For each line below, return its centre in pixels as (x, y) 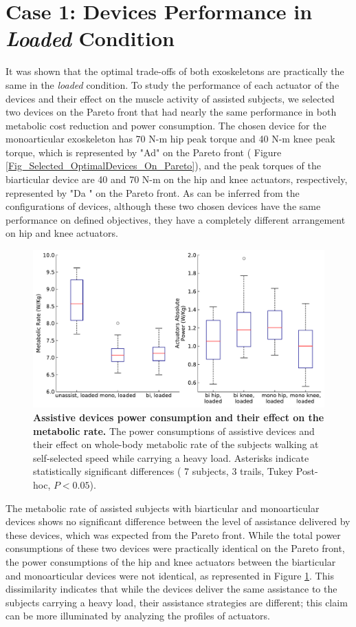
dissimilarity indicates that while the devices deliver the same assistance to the (171, 589)
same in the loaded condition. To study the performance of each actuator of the (173, 84)
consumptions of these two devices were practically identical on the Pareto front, (175, 548)
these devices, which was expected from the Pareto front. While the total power (173, 534)
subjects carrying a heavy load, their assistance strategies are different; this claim (177, 602)
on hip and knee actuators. (62, 233)
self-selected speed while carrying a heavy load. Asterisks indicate (171, 457)
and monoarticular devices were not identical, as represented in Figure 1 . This (170, 575)
